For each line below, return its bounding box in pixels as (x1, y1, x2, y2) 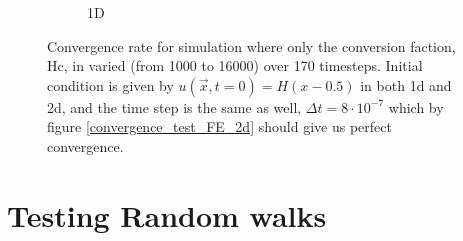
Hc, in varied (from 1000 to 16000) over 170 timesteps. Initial (47, 55, 423, 76)
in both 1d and (360, 74, 452, 95)
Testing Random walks (7, 194, 327, 235)
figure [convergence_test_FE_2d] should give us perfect (47, 116, 392, 137)
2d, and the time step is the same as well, (47, 96, 302, 117)
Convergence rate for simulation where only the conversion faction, (47, 35, 456, 56)
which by (388, 96, 444, 117)
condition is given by (47, 74, 174, 95)
